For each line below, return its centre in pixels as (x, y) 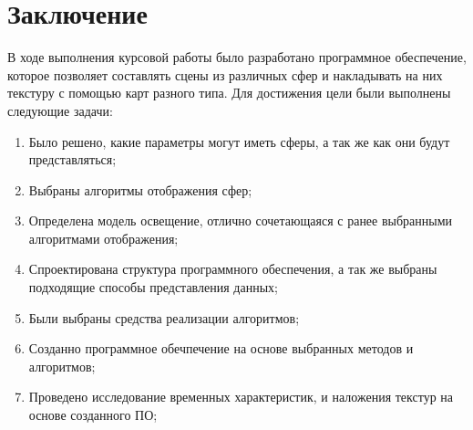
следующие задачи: (60, 110)
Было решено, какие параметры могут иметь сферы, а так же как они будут (239, 141)
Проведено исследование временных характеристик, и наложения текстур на (241, 397)
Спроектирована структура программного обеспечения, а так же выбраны (233, 269)
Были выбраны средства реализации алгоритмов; (164, 317)
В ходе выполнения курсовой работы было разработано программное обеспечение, (237, 57)
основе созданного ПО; (93, 415)
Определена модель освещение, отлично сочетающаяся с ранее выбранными (241, 220)
